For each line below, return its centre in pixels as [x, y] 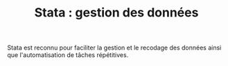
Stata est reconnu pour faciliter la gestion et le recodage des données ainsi [114, 48]
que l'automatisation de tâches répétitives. [68, 55]
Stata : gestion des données [116, 13]
